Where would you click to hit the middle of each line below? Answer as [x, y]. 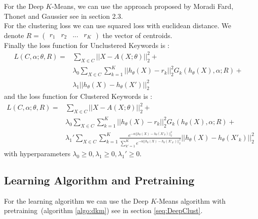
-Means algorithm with [191, 200]
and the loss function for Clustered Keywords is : [78, 96]
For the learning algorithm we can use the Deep [76, 200]
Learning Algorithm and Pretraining [99, 180]
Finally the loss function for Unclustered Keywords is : [87, 45]
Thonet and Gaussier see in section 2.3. [64, 16]
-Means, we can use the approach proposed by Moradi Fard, [143, 6]
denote [14, 35]
